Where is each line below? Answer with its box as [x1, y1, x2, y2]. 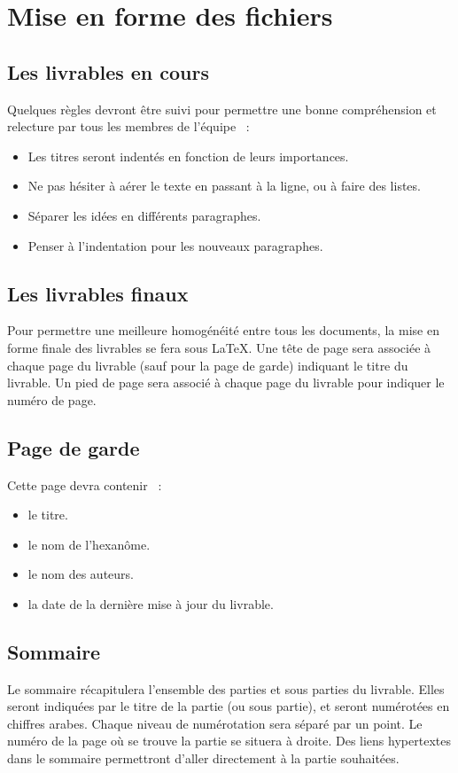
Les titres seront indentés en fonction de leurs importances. [27, 146, 349, 165]
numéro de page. [7, 390, 97, 409]
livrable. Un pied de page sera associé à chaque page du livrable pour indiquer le [7, 373, 445, 392]
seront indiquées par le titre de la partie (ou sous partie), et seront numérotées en [7, 697, 450, 715]
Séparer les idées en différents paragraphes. [27, 206, 261, 224]
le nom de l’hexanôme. [27, 535, 151, 553]
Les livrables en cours [7, 58, 210, 85]
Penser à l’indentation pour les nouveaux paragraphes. [27, 236, 323, 254]
